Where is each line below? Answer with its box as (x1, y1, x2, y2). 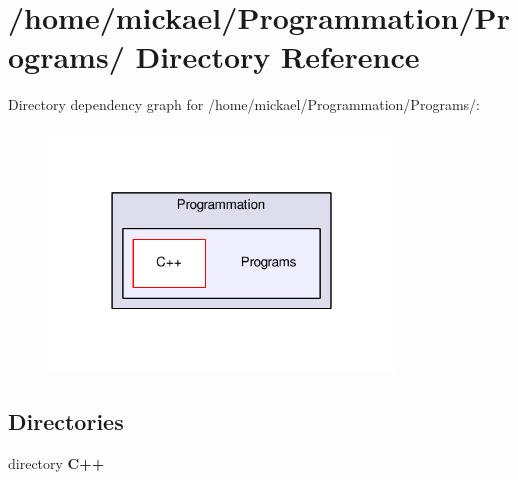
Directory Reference (135, 36, 420, 77)
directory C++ (8, 453, 105, 474)
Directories (8, 406, 124, 437)
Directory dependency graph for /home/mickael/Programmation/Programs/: (8, 94, 480, 115)
